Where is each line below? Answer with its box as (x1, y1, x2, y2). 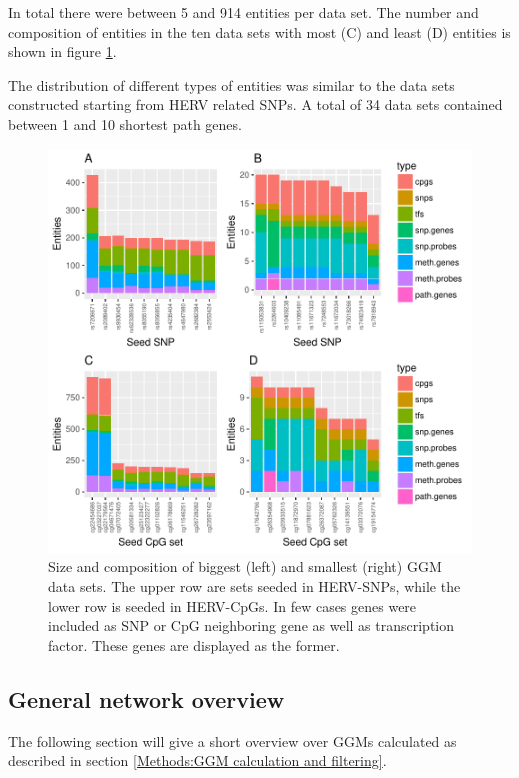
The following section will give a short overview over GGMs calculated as (8, 730, 457, 751)
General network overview (8, 683, 285, 714)
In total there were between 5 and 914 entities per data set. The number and (8, 2, 479, 22)
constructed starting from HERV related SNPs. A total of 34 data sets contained (8, 94, 503, 115)
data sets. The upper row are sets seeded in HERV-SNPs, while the (48, 575, 461, 596)
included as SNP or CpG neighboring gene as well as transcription (48, 615, 454, 636)
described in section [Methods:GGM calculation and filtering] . (8, 750, 387, 771)
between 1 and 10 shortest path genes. (8, 113, 242, 134)
